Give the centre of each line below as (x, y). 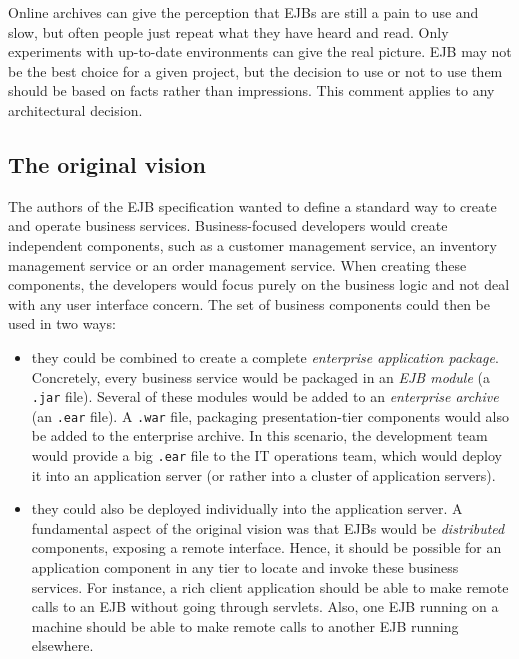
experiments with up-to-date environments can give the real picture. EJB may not (260, 51)
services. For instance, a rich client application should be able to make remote (270, 586)
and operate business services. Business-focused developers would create (228, 225)
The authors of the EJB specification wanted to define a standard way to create (252, 205)
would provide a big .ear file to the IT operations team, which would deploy (266, 455)
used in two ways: (62, 323)
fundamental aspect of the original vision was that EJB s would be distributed (268, 527)
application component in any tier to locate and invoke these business (245, 567)
